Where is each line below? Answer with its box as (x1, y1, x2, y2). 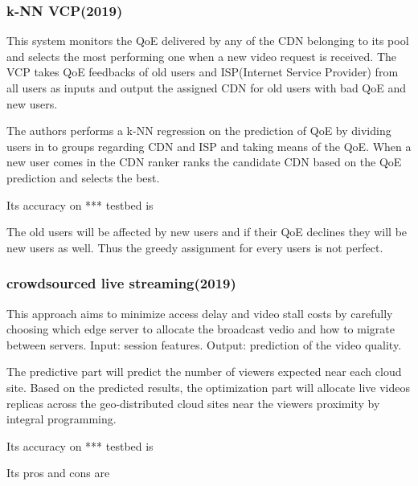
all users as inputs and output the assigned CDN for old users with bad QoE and (6, 80, 406, 96)
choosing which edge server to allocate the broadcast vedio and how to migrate (6, 321, 395, 337)
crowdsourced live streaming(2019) (6, 273, 236, 293)
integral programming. (6, 410, 117, 427)
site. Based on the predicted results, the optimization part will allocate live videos (6, 378, 410, 395)
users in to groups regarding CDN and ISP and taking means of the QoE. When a (6, 137, 412, 154)
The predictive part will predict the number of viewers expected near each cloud (6, 363, 402, 380)
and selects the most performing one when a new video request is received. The (6, 47, 397, 64)
